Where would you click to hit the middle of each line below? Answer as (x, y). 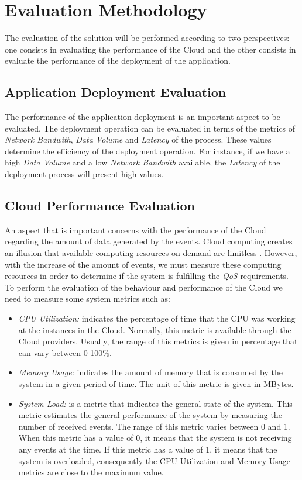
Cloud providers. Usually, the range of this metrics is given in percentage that (158, 341)
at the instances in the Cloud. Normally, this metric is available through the (155, 329)
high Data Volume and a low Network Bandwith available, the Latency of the (143, 162)
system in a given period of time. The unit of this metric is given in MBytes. (156, 384)
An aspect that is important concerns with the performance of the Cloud (135, 229)
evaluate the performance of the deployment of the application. (118, 61)
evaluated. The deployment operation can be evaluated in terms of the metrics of (150, 128)
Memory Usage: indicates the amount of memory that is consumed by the (150, 372)
